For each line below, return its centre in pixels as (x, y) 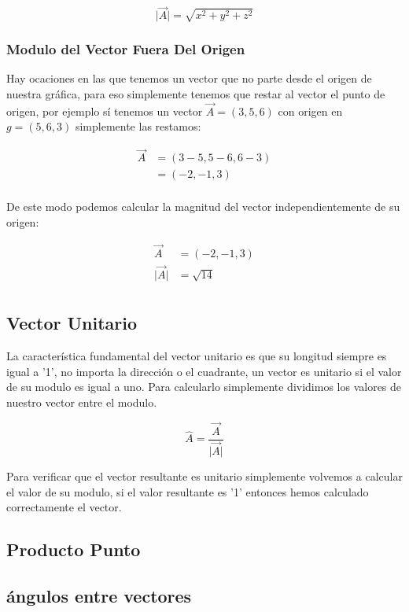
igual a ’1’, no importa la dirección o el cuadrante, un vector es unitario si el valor (204, 371)
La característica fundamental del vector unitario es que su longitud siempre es (197, 356)
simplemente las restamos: (138, 126)
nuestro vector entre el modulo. (82, 402)
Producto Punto (74, 549)
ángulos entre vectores (99, 595)
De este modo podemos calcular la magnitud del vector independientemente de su (203, 206)
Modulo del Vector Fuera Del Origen (126, 49)
